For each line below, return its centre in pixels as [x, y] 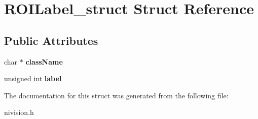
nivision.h [19, 112]
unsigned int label [33, 78]
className [44, 61]
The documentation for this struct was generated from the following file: [116, 95]
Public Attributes [51, 40]
